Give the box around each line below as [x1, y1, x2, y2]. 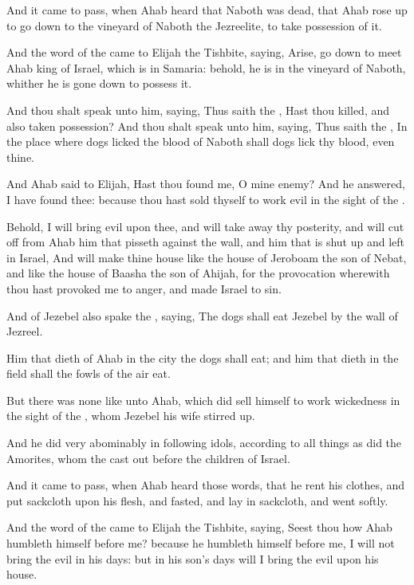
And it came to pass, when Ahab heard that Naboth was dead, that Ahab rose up [6, 2, 408, 18]
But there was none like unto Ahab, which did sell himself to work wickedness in [6, 391, 400, 408]
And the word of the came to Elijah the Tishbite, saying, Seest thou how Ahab [6, 519, 392, 536]
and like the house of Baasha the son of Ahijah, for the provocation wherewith [6, 265, 390, 281]
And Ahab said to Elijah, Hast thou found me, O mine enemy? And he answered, [6, 175, 405, 192]
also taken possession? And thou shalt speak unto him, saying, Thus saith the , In [6, 117, 408, 134]
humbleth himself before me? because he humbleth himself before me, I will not [6, 535, 395, 552]
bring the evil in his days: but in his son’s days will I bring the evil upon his [6, 550, 379, 567]
